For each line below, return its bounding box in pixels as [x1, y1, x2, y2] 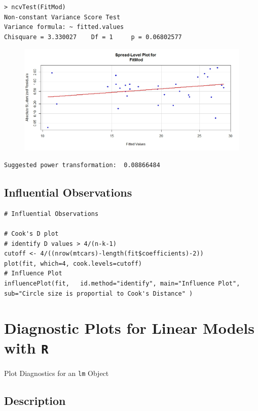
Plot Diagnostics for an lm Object [4, 367, 109, 378]
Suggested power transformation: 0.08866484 [4, 161, 160, 169]
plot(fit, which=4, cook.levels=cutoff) [4, 260, 142, 267]
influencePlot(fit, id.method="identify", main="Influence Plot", [4, 279, 240, 287]
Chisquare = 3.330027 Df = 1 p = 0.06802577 [4, 33, 182, 41]
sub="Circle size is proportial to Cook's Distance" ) [4, 290, 193, 297]
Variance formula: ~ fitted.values [4, 23, 124, 31]
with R [4, 337, 49, 358]
